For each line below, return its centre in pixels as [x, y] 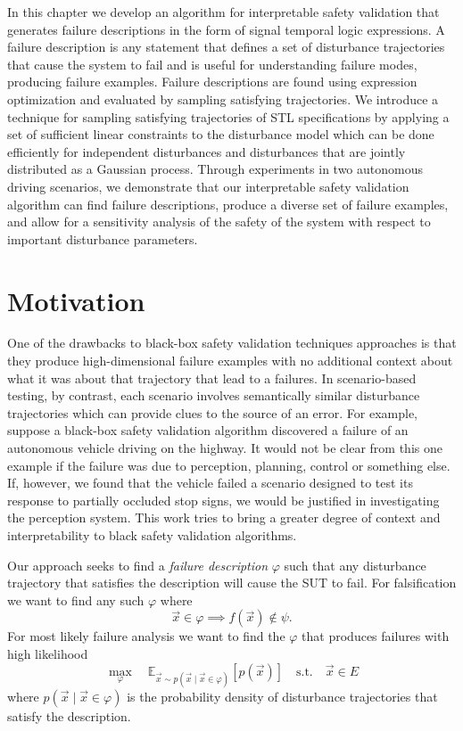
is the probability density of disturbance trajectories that [282, 696]
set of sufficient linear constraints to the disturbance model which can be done [221, 134]
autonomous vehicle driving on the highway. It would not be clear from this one [225, 448]
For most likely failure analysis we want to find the [146, 636]
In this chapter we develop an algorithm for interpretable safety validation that [223, 12]
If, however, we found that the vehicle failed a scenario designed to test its [210, 483]
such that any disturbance [355, 565]
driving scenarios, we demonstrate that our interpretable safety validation [208, 186]
